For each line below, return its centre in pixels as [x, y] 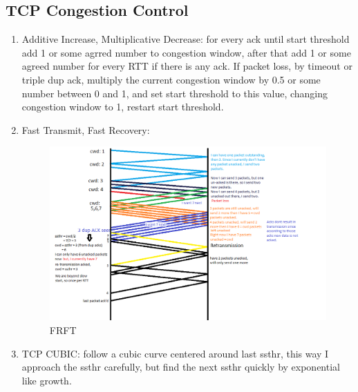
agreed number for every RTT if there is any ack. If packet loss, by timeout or [187, 66]
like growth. [47, 380]
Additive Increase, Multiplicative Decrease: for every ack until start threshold [186, 39]
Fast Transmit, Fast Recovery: [86, 129]
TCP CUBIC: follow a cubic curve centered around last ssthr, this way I [175, 353]
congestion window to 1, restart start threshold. [123, 107]
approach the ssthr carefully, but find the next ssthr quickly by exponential [181, 367]
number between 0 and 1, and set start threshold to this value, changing [175, 93]
